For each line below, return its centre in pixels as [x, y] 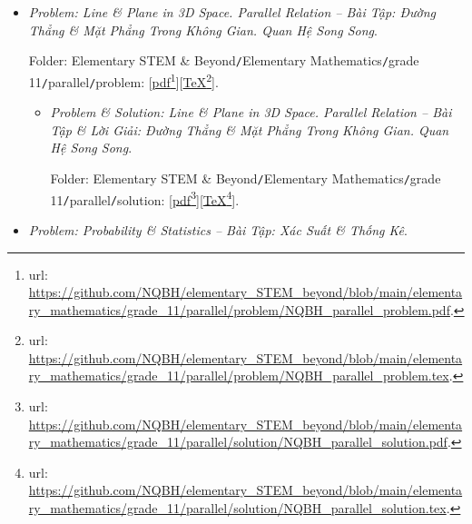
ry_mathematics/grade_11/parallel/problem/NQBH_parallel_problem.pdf [239, 309]
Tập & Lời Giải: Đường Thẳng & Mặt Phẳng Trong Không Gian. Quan [250, 129]
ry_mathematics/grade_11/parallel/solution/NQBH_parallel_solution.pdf [238, 442]
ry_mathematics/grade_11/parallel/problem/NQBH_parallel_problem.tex [239, 376]
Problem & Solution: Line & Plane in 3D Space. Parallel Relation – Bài [251, 112]
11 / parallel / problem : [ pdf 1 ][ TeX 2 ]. [123, 80]
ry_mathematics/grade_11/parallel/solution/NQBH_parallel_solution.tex [237, 508]
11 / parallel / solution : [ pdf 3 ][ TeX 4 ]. [145, 198]
